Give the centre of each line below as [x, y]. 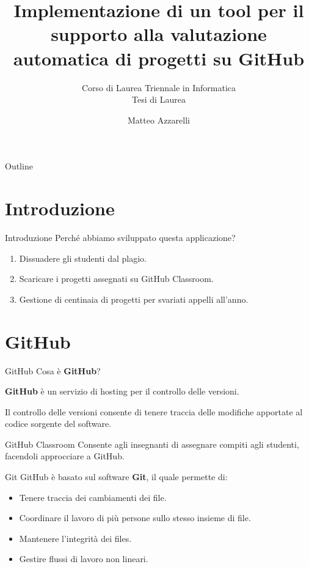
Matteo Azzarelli [159, 120]
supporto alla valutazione [159, 34]
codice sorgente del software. [58, 424]
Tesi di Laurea [159, 99]
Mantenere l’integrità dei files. [75, 538]
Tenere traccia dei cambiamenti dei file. [93, 497]
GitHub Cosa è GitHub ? [53, 370]
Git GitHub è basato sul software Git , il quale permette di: [116, 477]
